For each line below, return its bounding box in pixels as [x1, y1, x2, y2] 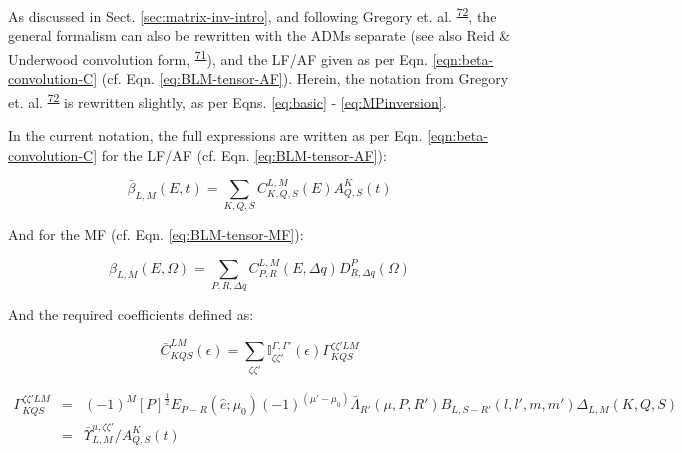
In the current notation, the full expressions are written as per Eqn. [8, 124, 423, 145]
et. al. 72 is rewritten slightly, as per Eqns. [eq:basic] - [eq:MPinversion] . [8, 88, 447, 112]
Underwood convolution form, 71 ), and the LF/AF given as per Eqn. [8, 45, 428, 69]
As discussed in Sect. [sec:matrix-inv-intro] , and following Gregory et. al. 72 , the [8, 3, 497, 26]
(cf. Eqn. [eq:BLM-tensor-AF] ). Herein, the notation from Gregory [101, 68, 509, 89]
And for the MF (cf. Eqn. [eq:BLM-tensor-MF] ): [8, 224, 304, 245]
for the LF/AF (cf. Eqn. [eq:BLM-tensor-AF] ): [101, 144, 387, 165]
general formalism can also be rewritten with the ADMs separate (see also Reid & [8, 25, 511, 46]
